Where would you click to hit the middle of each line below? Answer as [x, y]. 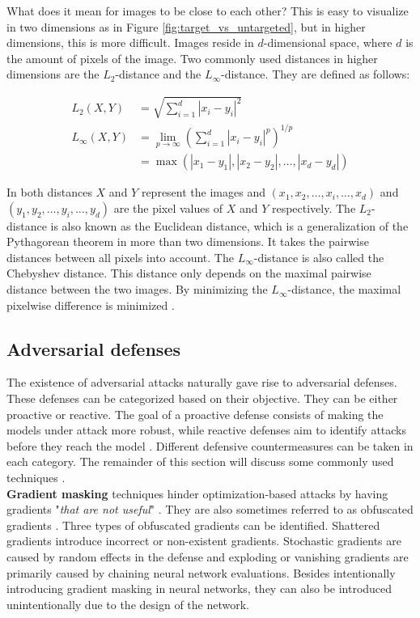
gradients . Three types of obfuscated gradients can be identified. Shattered [193, 525]
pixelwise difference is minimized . [91, 305]
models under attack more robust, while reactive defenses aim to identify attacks [207, 430]
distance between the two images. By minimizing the [137, 289]
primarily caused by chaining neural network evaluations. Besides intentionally [201, 572]
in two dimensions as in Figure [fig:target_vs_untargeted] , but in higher [186, 26]
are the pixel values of [168, 207]
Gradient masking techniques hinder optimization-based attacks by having [197, 493]
